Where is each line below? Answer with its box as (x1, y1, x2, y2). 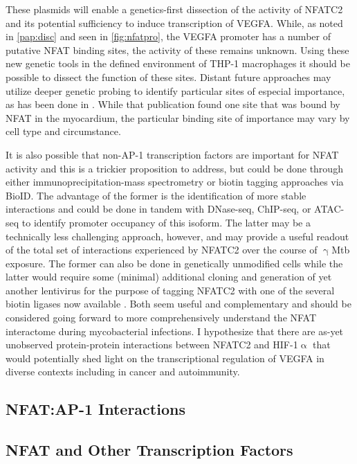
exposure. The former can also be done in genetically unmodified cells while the (6, 256, 343, 270)
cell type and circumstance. (6, 124, 121, 139)
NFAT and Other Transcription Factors (6, 439, 293, 461)
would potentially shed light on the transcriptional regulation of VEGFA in (6, 350, 324, 365)
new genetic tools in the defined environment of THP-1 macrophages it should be (6, 56, 350, 71)
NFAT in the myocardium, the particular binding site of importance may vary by (6, 110, 350, 125)
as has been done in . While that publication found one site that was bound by (6, 97, 340, 111)
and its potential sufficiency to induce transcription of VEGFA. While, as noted (6, 15, 343, 30)
